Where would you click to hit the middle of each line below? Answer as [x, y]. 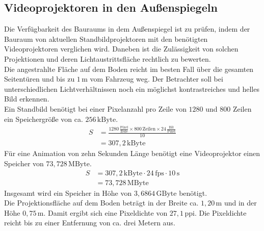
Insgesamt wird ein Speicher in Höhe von [68, 193]
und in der [240, 203]
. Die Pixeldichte [220, 212]
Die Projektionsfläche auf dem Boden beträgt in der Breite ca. [101, 203]
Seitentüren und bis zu [39, 79]
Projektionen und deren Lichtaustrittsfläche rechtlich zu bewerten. [108, 58]
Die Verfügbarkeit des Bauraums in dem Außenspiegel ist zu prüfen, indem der [127, 29]
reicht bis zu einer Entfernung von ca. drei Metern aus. [90, 223]
